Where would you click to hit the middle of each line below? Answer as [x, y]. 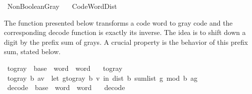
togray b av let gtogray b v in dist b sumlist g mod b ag [102, 78]
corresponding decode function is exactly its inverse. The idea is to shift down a [125, 32]
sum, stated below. [32, 51]
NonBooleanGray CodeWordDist [62, 6]
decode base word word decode [66, 87]
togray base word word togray [65, 68]
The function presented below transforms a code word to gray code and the [118, 22]
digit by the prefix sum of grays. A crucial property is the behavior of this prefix [126, 42]
